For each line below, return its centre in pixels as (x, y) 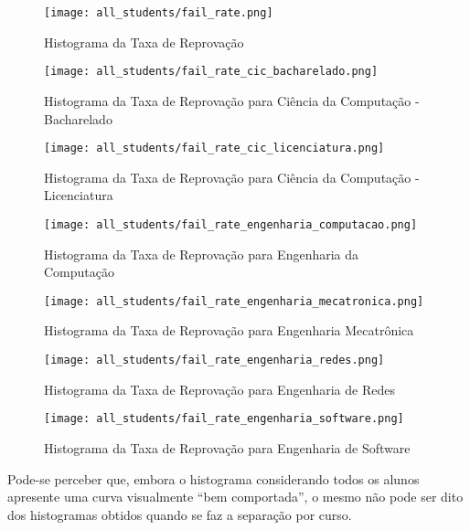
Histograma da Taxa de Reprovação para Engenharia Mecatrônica (229, 330)
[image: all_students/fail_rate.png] (159, 13)
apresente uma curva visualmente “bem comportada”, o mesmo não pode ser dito (235, 497)
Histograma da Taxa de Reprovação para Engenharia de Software (227, 447)
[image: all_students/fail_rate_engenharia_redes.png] (214, 360)
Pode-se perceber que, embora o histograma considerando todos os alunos (214, 478)
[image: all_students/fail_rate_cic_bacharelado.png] (211, 72)
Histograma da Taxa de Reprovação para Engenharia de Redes (219, 389)
